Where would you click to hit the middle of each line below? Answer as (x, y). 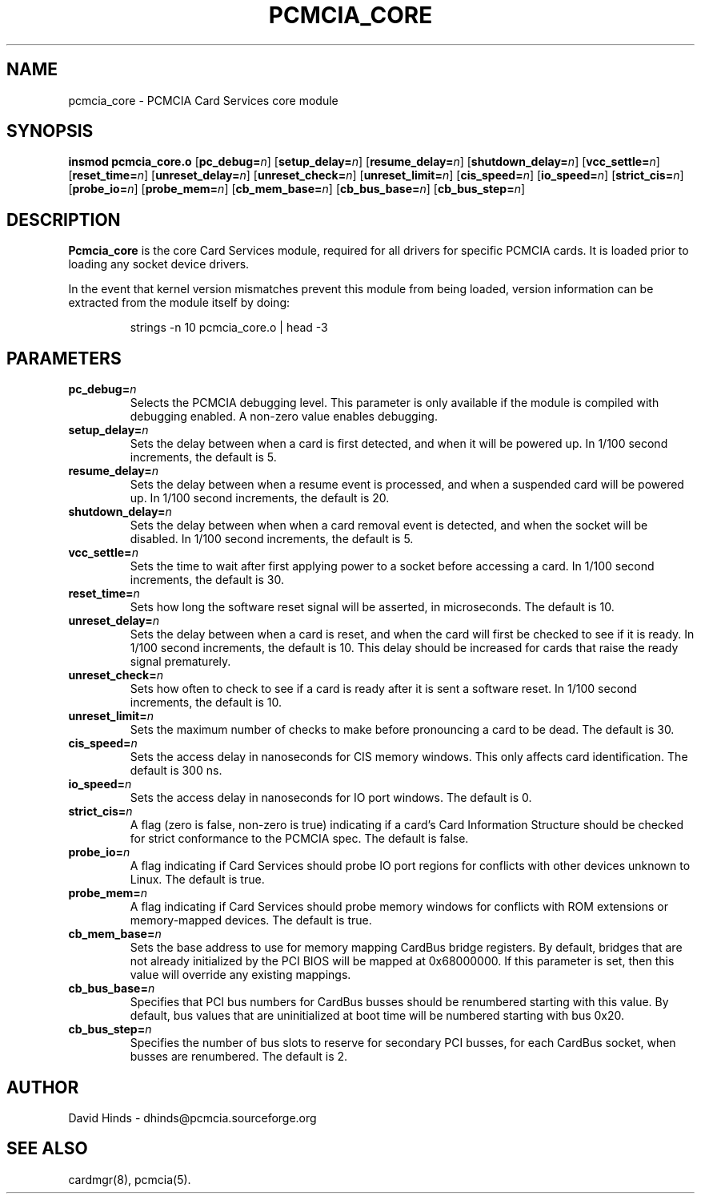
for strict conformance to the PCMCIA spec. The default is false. (299, 839)
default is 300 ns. (176, 771)
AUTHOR (43, 1087)
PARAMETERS (64, 358)
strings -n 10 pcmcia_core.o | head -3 (229, 328)
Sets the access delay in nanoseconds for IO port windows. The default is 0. (331, 798)
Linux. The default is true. (197, 880)
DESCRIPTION (64, 219)
